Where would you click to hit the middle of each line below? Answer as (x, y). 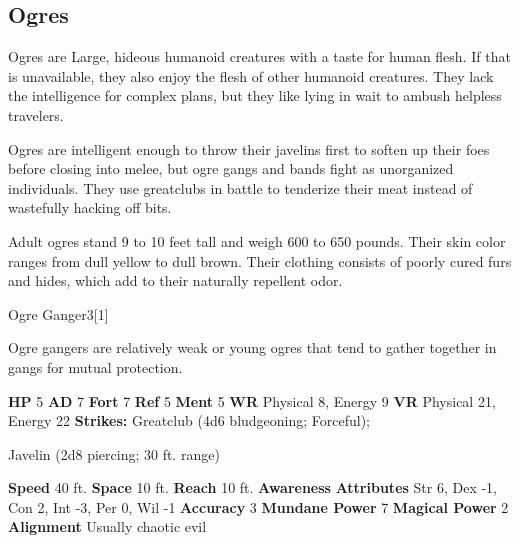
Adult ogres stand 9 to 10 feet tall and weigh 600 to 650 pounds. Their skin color (257, 240)
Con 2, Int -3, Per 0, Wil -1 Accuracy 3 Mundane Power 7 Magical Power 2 (258, 506)
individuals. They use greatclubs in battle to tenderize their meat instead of (240, 187)
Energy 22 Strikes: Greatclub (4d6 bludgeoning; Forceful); (189, 420)
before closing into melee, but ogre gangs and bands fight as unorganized (231, 168)
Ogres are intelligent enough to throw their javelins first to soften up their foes (249, 148)
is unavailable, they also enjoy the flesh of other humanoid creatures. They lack (251, 75)
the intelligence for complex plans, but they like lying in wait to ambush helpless (255, 95)
